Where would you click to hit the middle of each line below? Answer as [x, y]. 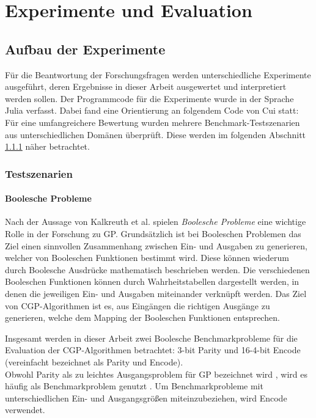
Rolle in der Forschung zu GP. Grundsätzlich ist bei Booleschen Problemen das [153, 233]
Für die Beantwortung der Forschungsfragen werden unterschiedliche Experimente [158, 74]
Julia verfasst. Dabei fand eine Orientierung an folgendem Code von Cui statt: [152, 110]
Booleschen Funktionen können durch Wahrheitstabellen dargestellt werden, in [152, 281]
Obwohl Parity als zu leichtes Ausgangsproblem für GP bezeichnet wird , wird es [156, 374]
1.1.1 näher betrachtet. [47, 146]
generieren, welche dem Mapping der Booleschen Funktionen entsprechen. [142, 317]
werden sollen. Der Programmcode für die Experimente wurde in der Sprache [149, 98]
